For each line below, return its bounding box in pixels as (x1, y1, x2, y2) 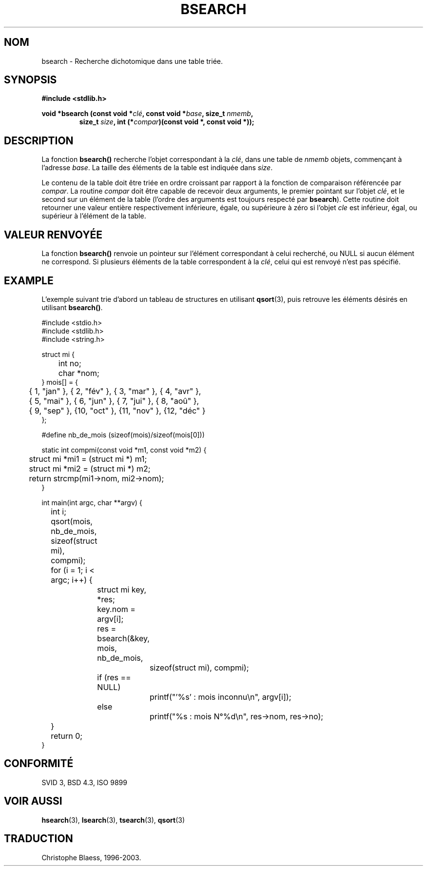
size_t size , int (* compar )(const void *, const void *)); (79, 118, 254, 126)
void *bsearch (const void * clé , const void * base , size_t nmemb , (41, 109, 253, 118)
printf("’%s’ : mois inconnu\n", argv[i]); (149, 692, 291, 702)
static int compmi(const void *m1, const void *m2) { (41, 445, 207, 454)
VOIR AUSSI (4, 795, 62, 808)
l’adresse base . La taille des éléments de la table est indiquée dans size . (41, 163, 273, 172)
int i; (51, 506, 66, 516)
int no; (58, 358, 81, 368)
